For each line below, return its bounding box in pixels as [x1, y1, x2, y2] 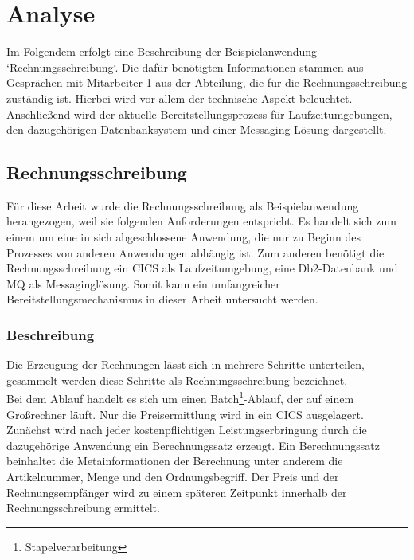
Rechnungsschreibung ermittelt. [6, 499, 160, 516]
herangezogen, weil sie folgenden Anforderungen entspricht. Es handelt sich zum [6, 213, 396, 229]
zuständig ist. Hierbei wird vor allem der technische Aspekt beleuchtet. [6, 89, 353, 106]
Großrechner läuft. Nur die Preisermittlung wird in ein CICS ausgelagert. [6, 405, 364, 422]
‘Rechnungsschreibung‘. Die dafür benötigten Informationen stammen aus [6, 58, 364, 75]
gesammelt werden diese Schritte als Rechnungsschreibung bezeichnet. [6, 371, 348, 388]
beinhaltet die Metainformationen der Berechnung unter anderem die [6, 452, 343, 469]
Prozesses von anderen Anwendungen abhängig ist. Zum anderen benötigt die [6, 244, 385, 260]
